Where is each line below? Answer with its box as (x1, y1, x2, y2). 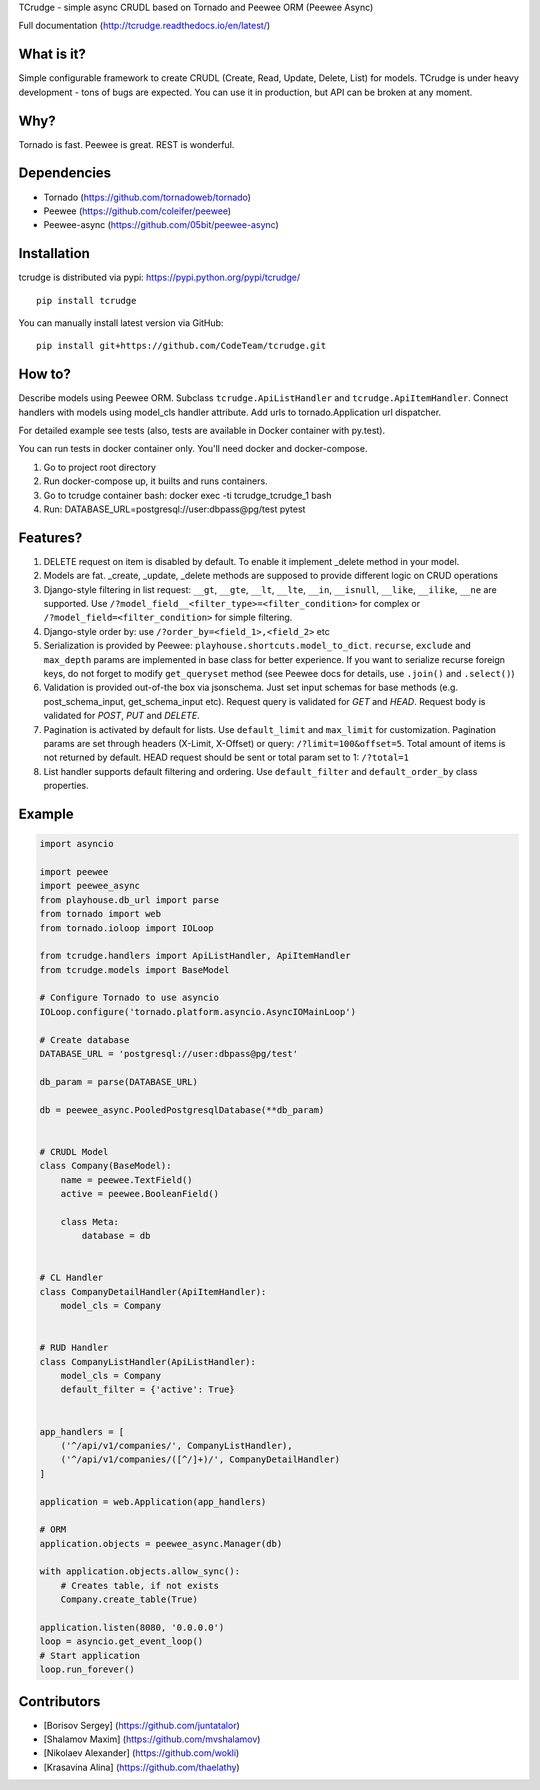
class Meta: (60, 1216, 120, 1227)
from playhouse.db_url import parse (39, 894, 220, 905)
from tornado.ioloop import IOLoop (39, 922, 214, 934)
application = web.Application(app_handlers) (39, 1496, 267, 1507)
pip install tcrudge (36, 295, 137, 306)
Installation (18, 245, 90, 262)
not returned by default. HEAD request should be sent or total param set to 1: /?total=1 (43, 751, 410, 764)
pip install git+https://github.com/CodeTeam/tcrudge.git (36, 340, 327, 352)
